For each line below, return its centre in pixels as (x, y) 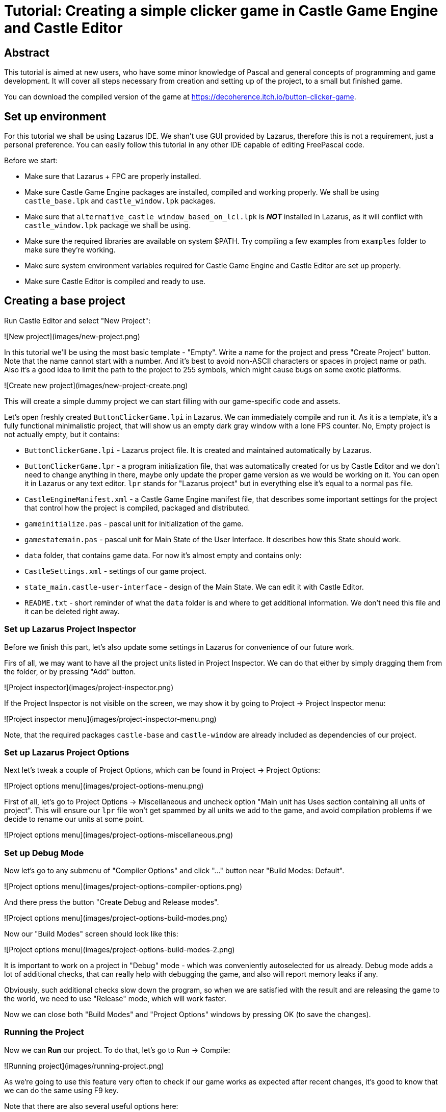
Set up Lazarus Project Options (67, 752)
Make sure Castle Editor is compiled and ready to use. (115, 282)
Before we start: (31, 161)
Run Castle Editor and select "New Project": (77, 320)
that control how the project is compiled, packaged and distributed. (137, 508)
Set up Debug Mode (44, 853)
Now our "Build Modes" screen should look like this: (91, 934)
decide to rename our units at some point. (74, 819)
